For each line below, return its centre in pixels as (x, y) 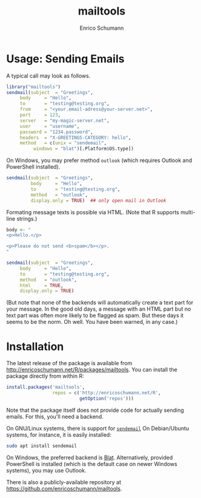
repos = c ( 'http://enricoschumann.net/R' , (107, 393)
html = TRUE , (41, 285)
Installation (35, 346)
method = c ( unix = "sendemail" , (63, 143)
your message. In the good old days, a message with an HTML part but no (99, 309)
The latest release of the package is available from (69, 363)
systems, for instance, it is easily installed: (59, 434)
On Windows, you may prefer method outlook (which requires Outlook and (99, 160)
